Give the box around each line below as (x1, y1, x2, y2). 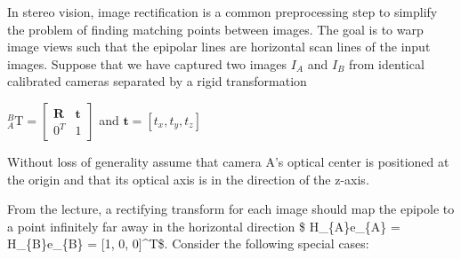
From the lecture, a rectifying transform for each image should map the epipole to (7, 200, 455, 218)
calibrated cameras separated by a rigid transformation (7, 72, 307, 90)
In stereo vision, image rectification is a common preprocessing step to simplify (7, 3, 438, 20)
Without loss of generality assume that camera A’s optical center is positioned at (7, 152, 449, 170)
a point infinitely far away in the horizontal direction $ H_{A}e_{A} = (7, 216, 400, 235)
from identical (349, 54, 425, 73)
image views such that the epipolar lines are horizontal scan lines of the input (7, 37, 431, 56)
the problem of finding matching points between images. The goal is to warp (7, 20, 424, 38)
